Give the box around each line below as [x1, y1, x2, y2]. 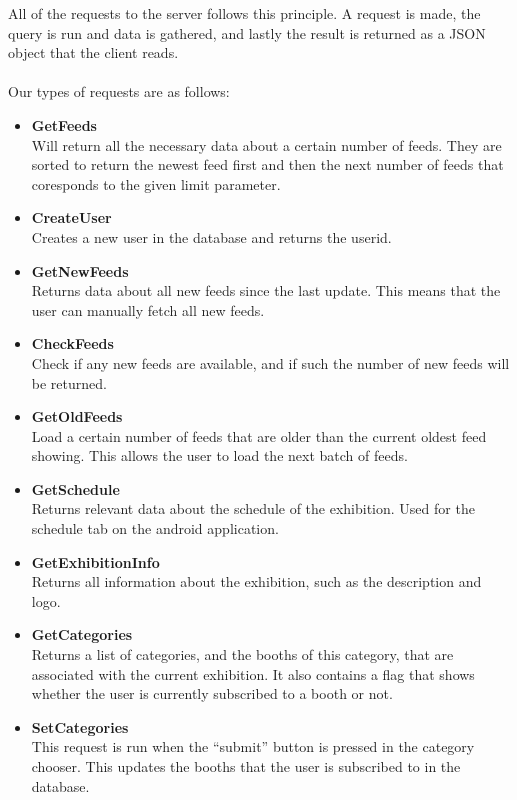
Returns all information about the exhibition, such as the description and [31, 571, 482, 592]
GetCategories [31, 624, 133, 645]
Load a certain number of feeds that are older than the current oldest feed [31, 425, 487, 446]
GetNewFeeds [31, 260, 129, 281]
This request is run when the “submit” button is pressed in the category [31, 736, 475, 757]
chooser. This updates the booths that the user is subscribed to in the [31, 756, 461, 776]
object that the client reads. [8, 42, 179, 63]
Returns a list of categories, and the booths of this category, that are [31, 644, 454, 665]
